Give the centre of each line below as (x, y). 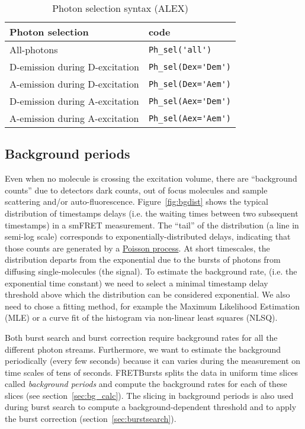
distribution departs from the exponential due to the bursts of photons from (143, 259)
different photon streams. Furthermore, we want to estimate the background (143, 349)
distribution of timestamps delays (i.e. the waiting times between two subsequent (152, 213)
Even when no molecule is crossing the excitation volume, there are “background (151, 178)
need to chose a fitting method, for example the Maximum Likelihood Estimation (152, 306)
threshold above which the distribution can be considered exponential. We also (147, 294)
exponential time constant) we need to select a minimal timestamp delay (137, 283)
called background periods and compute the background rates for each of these (146, 384)
